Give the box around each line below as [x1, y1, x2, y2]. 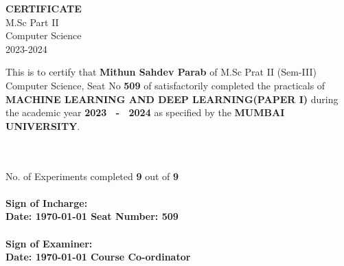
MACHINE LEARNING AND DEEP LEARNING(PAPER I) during [5, 91, 339, 106]
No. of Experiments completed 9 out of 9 [5, 168, 179, 183]
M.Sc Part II [5, 14, 59, 29]
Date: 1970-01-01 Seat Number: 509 [5, 209, 179, 223]
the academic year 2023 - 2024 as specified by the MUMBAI [5, 105, 285, 120]
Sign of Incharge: [5, 195, 88, 210]
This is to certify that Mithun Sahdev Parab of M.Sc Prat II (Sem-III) [5, 65, 317, 79]
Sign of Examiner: [5, 236, 93, 250]
